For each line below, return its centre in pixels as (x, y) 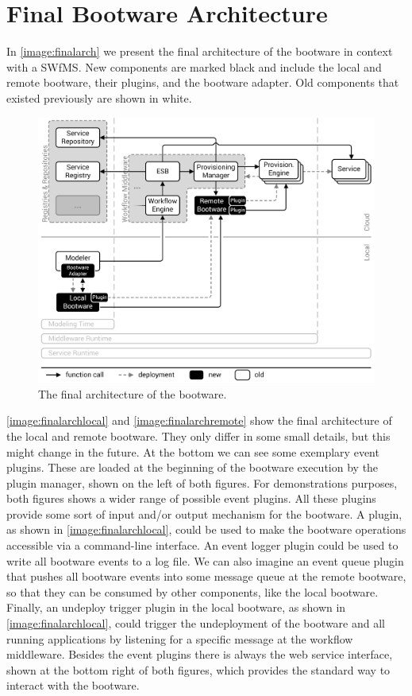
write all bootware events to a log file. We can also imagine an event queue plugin (205, 560)
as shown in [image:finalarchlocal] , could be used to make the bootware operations (206, 529)
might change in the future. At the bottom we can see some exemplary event (193, 451)
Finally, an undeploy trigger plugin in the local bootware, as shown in (176, 607)
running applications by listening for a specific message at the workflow (180, 638)
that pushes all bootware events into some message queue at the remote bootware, (206, 576)
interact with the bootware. (73, 685)
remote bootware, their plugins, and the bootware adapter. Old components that (203, 82)
